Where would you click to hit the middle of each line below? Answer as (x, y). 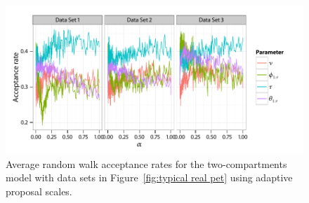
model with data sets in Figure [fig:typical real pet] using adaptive (149, 177)
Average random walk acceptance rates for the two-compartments (146, 163)
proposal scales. (39, 191)
